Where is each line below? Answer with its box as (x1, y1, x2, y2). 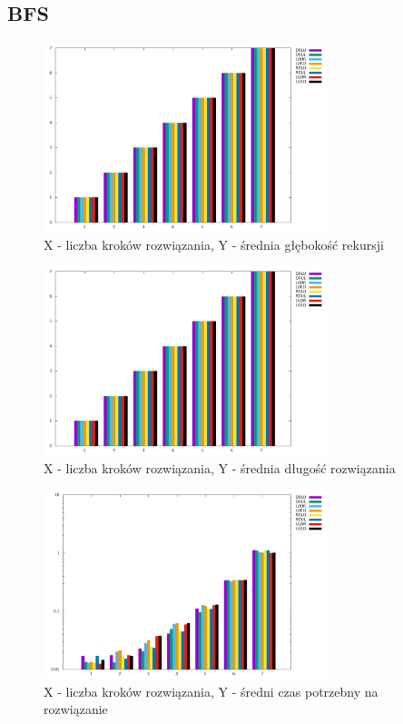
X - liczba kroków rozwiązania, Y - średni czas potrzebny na (44, 681, 378, 700)
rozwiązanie (44, 699, 108, 719)
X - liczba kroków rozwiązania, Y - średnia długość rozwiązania (44, 458, 396, 477)
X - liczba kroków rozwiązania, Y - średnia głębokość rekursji (44, 234, 384, 253)
